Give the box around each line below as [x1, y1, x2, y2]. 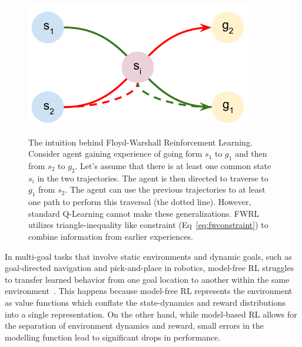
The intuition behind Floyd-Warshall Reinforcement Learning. [28, 136, 253, 148]
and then [235, 147, 267, 160]
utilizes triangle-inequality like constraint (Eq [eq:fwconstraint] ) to [28, 219, 268, 231]
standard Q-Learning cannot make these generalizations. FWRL [28, 207, 260, 219]
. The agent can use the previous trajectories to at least [65, 183, 266, 196]
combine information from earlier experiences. [28, 230, 193, 242]
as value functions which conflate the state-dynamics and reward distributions [5, 296, 286, 308]
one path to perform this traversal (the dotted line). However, [28, 196, 251, 208]
